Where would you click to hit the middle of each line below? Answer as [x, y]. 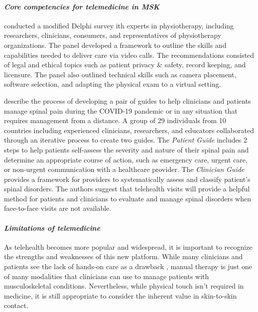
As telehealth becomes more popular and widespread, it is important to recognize [128, 246]
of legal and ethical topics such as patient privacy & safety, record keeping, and [125, 65]
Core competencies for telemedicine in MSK [82, 6]
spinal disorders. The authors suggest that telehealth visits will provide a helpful [127, 189]
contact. [16, 305]
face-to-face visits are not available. [58, 208]
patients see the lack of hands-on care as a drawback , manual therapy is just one [128, 266]
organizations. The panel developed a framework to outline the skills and [115, 45]
